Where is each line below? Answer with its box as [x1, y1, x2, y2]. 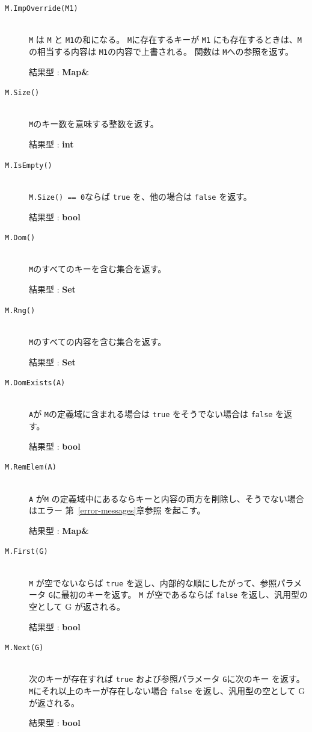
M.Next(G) [5, 644, 44, 653]
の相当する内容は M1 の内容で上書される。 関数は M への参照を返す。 [29, 45, 294, 57]
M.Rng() [5, 306, 35, 315]
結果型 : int [29, 138, 74, 150]
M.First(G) [5, 547, 48, 556]
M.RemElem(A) [5, 463, 57, 472]
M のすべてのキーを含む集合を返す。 [29, 262, 167, 275]
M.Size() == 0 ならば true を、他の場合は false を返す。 [29, 190, 252, 202]
